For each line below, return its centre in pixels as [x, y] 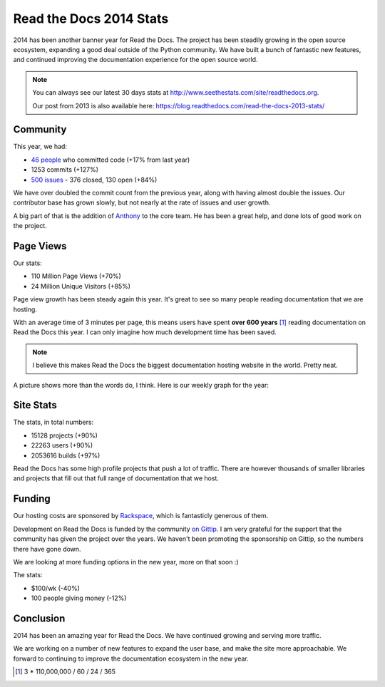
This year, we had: [40, 147]
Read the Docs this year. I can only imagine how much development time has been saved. [145, 332]
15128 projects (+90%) [64, 435]
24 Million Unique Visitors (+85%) [81, 286]
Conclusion [39, 618]
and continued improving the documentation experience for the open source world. [135, 60]
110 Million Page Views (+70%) [76, 276]
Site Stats [35, 405]
